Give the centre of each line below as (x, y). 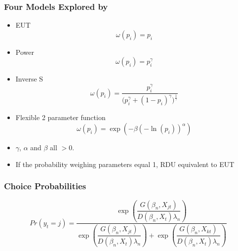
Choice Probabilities (45, 186)
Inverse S (29, 79)
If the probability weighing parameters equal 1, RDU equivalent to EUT (125, 164)
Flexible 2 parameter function (60, 117)
